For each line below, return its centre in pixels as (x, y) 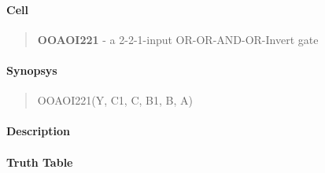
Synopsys (32, 70)
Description (39, 131)
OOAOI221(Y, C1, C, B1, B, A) (115, 100)
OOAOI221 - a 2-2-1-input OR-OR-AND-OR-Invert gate (178, 39)
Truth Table (40, 162)
